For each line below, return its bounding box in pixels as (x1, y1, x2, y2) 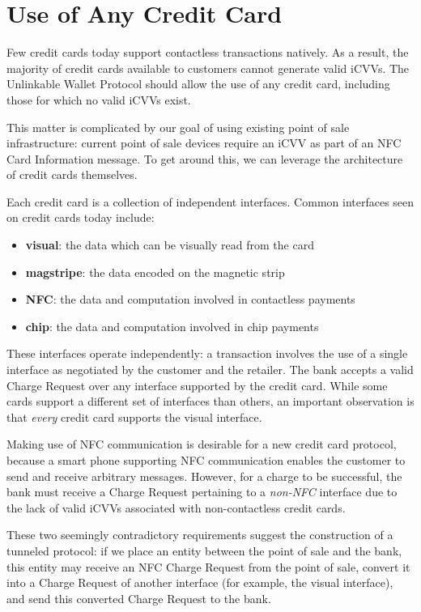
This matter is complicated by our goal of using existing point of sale (6, 118, 350, 135)
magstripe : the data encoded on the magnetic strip (25, 263, 285, 280)
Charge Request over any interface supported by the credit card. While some (6, 376, 388, 393)
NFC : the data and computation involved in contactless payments (25, 291, 355, 308)
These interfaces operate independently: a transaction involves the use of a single (6, 345, 408, 362)
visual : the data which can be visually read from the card (25, 236, 314, 253)
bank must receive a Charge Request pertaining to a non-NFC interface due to (6, 483, 398, 500)
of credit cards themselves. (6, 166, 138, 183)
